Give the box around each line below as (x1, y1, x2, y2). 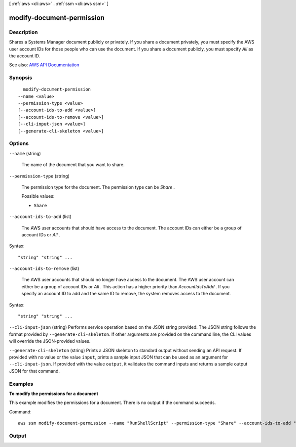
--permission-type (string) (9, 173, 70, 179)
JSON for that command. (9, 368, 60, 374)
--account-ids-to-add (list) (9, 214, 72, 220)
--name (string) (9, 150, 41, 156)
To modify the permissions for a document (9, 391, 99, 397)
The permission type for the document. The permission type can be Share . (21, 184, 175, 190)
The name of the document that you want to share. (21, 162, 125, 168)
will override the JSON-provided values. (9, 338, 91, 344)
